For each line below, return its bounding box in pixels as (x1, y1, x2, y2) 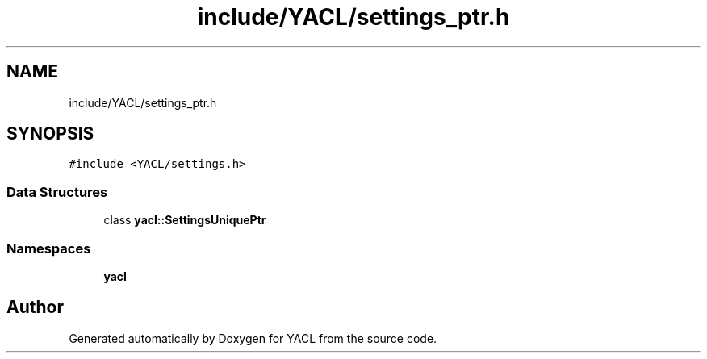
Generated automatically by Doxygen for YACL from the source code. (69, 331, 437, 345)
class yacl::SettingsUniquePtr (103, 213, 266, 228)
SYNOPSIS (6, 123, 94, 144)
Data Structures (6, 183, 108, 200)
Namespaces (6, 240, 91, 257)
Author (6, 297, 64, 318)
